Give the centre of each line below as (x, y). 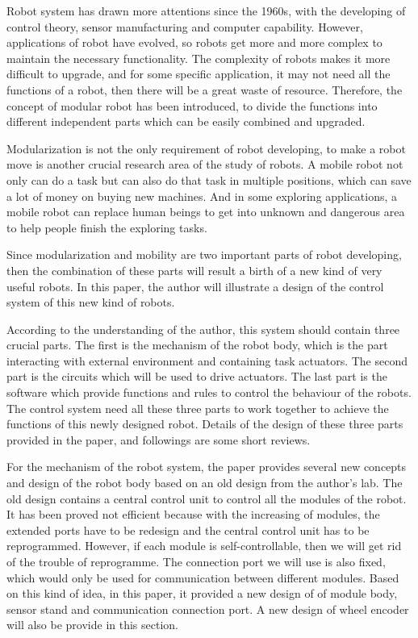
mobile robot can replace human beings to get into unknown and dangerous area (206, 212)
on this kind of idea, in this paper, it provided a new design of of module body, (202, 593)
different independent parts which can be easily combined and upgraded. (186, 121)
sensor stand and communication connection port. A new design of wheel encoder (208, 609)
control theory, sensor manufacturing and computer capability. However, (185, 26)
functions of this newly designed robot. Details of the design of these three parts (205, 424)
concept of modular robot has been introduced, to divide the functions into (192, 105)
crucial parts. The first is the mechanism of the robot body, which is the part (197, 345)
